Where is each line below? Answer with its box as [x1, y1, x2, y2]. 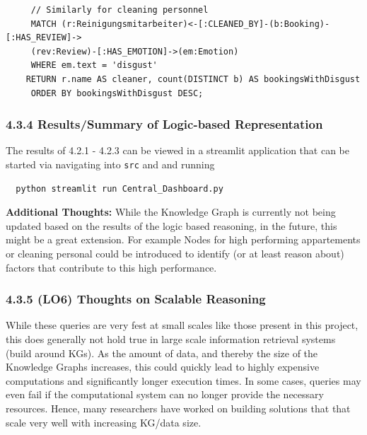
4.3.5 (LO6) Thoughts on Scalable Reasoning [6, 290, 266, 308]
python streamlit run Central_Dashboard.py [16, 183, 223, 194]
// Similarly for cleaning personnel [30, 5, 209, 15]
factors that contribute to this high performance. [6, 260, 217, 274]
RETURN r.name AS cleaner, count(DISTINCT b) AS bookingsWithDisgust [25, 74, 361, 84]
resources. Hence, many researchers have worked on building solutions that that [6, 400, 351, 415]
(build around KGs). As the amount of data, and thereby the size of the [6, 345, 318, 360]
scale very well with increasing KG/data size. [6, 414, 202, 429]
